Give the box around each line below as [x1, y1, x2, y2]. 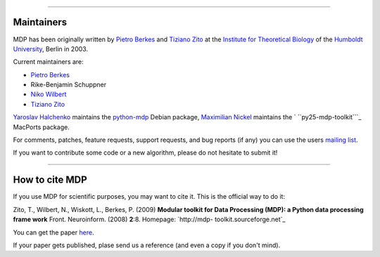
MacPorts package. [13, 123, 70, 131]
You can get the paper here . [13, 228, 94, 237]
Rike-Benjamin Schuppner [30, 81, 107, 89]
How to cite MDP [13, 174, 87, 186]
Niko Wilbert [30, 90, 67, 98]
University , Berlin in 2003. [13, 44, 88, 53]
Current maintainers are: [13, 58, 84, 66]
